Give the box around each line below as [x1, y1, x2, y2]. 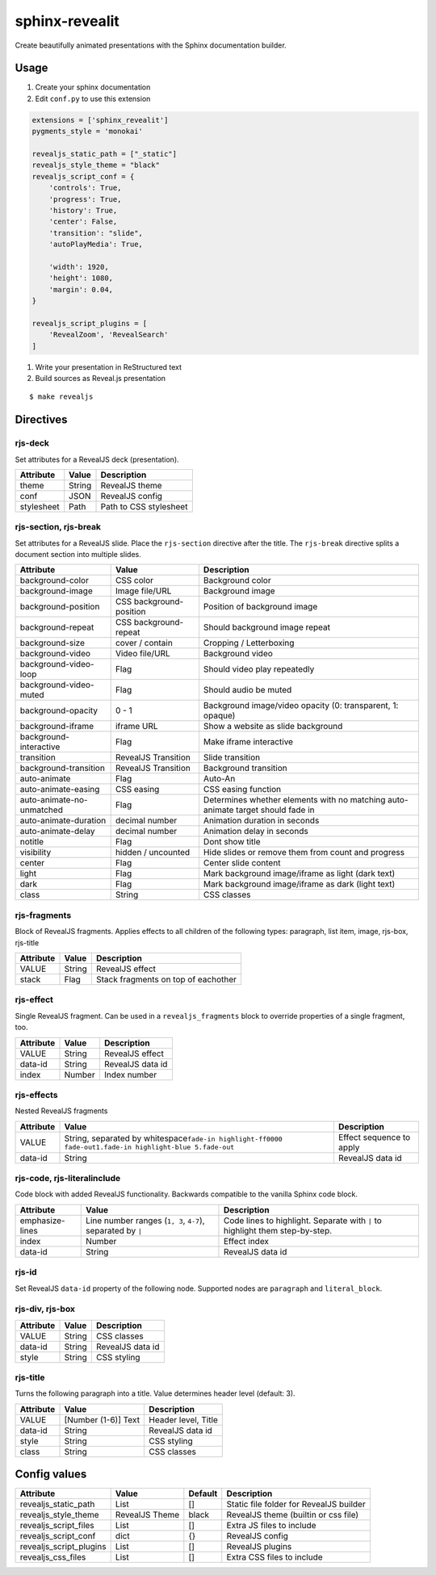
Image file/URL [115, 585, 172, 597]
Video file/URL [115, 648, 171, 660]
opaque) [203, 710, 236, 722]
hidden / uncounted [115, 847, 191, 858]
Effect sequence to [337, 1131, 411, 1142]
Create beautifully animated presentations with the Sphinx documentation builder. [15, 40, 287, 50]
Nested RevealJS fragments [15, 1106, 108, 1116]
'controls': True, [48, 183, 122, 193]
